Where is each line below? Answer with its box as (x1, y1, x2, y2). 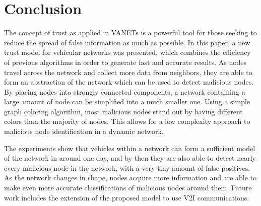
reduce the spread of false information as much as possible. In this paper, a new (4, 37, 250, 47)
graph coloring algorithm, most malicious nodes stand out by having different (4, 106, 243, 116)
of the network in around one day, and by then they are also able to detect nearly (4, 153, 256, 163)
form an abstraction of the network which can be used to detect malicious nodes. (4, 77, 254, 87)
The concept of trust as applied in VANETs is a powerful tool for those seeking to (4, 27, 257, 38)
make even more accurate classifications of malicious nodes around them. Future (4, 182, 252, 193)
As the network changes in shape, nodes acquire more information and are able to (4, 172, 256, 183)
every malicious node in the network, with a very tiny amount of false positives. (4, 162, 250, 173)
